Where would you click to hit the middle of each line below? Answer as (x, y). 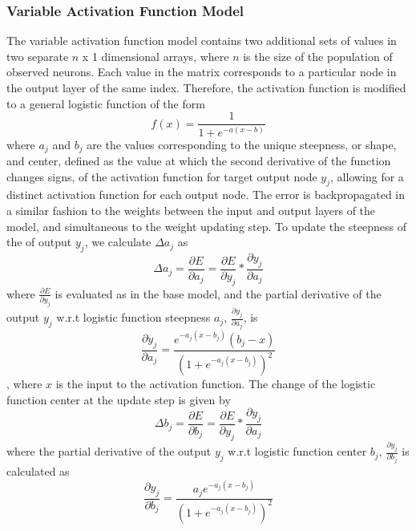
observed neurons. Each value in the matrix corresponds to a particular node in (202, 72)
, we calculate (118, 242)
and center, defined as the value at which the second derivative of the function (199, 161)
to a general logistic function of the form (106, 103)
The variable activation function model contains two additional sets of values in (202, 41)
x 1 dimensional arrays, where (155, 56)
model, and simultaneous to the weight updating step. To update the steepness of (207, 226)
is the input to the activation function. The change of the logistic (216, 383)
